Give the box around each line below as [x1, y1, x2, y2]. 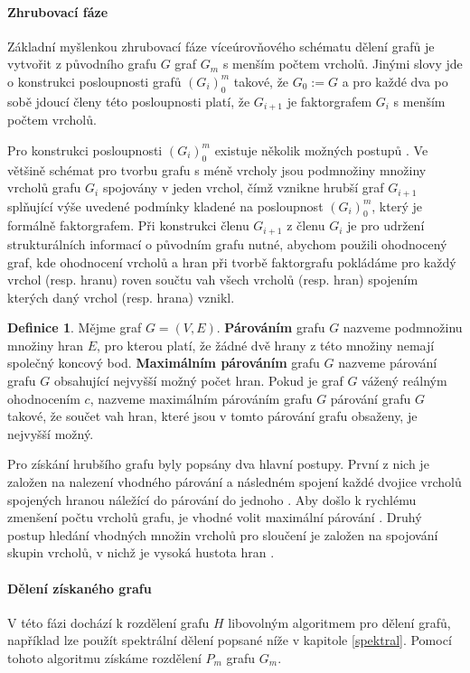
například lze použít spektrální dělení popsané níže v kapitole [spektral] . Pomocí [7, 631, 452, 650]
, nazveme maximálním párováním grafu [89, 388, 313, 407]
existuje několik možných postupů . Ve [214, 140, 428, 159]
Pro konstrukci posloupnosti [7, 140, 163, 159]
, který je [371, 196, 422, 215]
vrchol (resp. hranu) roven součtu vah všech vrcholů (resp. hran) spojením [7, 270, 418, 289]
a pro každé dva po [342, 71, 448, 90]
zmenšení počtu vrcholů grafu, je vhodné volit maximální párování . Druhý [7, 508, 422, 527]
